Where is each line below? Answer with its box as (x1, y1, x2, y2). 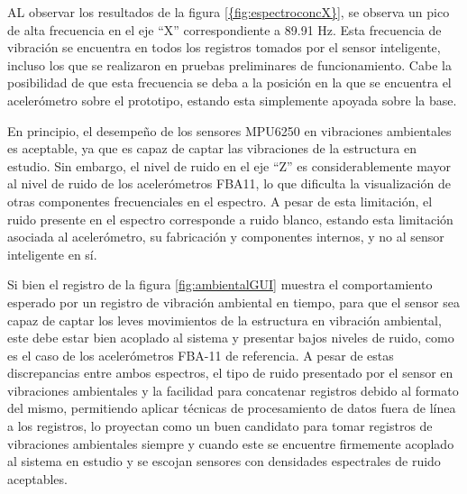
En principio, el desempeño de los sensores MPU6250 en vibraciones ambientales (7, 121, 452, 140)
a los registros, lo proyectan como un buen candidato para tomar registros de (7, 416, 433, 435)
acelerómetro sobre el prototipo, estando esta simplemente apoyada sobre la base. (7, 90, 457, 109)
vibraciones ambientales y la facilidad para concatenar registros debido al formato (7, 380, 459, 399)
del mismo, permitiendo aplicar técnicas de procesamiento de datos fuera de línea (7, 398, 456, 417)
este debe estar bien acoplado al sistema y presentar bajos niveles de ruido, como (7, 328, 454, 347)
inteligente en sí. (7, 244, 97, 263)
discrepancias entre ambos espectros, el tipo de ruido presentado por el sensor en (7, 363, 453, 382)
